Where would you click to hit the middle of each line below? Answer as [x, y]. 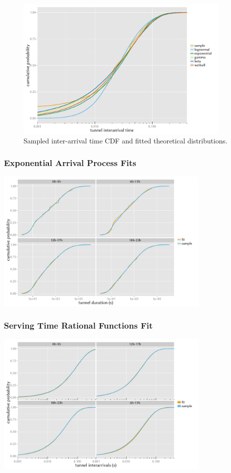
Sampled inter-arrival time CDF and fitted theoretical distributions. [126, 141]
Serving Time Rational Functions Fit [78, 325]
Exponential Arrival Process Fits [70, 162]
